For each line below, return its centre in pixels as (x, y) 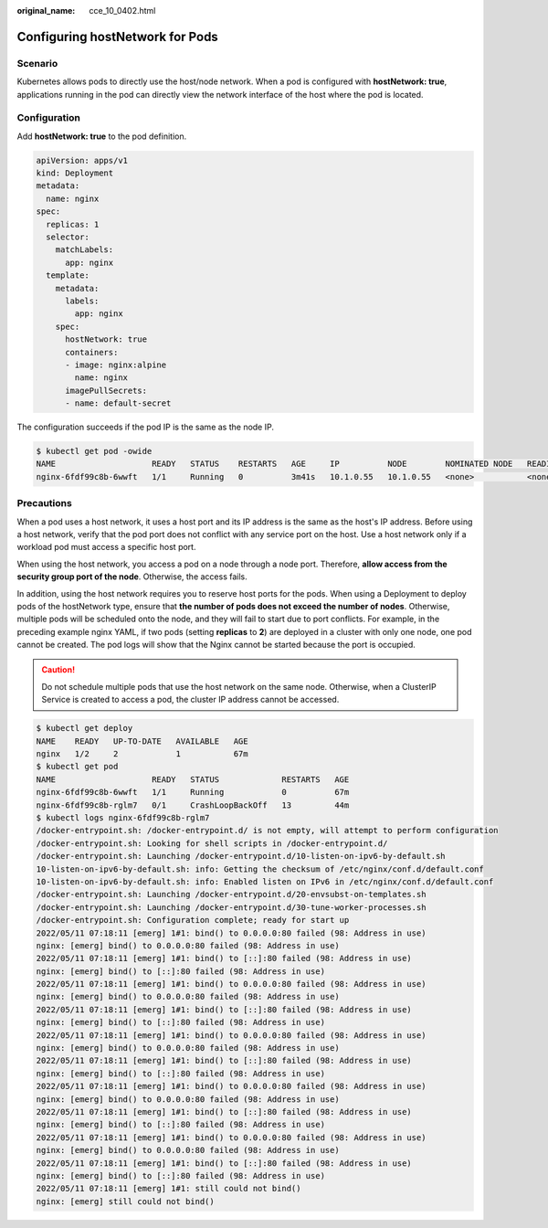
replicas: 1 (73, 224)
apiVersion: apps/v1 (82, 160)
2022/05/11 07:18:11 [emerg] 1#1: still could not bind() (169, 1189)
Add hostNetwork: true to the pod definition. (102, 136)
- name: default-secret (118, 403)
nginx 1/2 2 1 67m (142, 754)
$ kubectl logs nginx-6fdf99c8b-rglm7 (123, 817)
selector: (68, 237)
